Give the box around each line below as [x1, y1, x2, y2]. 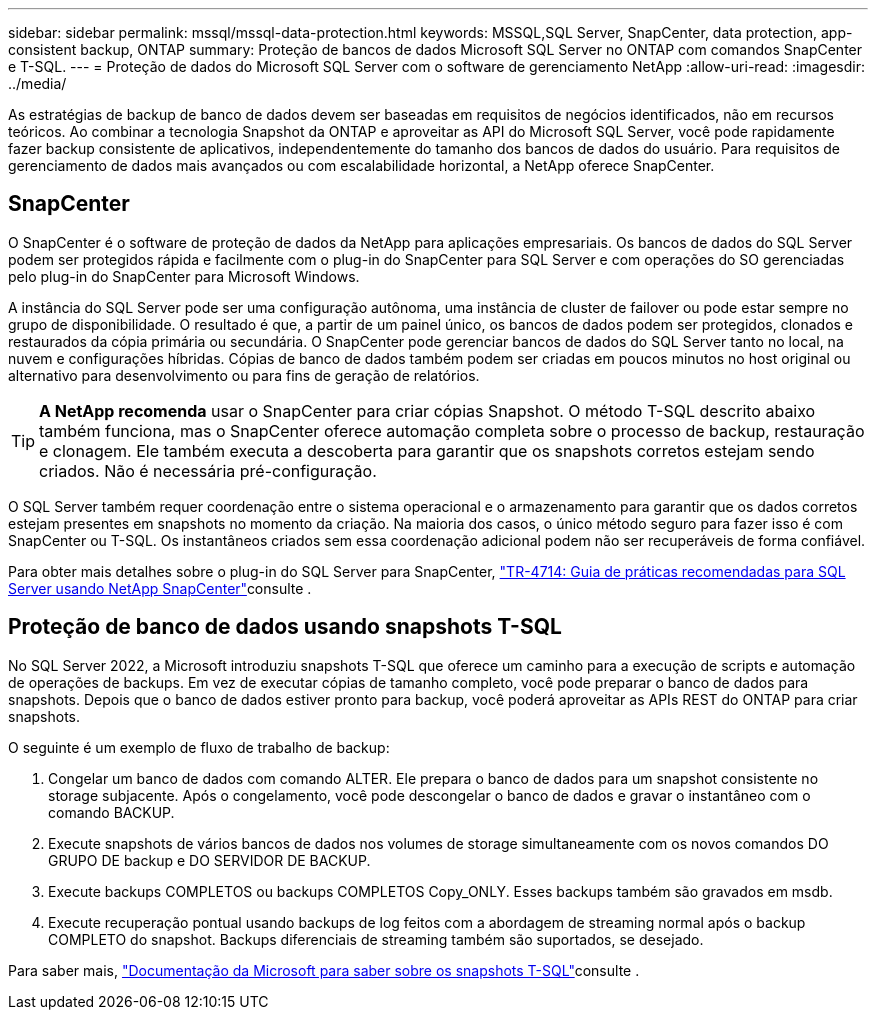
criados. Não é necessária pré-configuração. [39, 460, 377, 481]
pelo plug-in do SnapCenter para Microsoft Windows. [8, 267, 360, 285]
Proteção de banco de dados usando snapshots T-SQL [8, 614, 562, 640]
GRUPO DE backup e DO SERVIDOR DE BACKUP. [48, 851, 371, 869]
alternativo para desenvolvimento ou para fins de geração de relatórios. [8, 366, 480, 384]
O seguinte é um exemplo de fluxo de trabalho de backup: [8, 738, 390, 756]
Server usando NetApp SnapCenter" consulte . [8, 579, 312, 597]
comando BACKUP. [48, 803, 175, 821]
